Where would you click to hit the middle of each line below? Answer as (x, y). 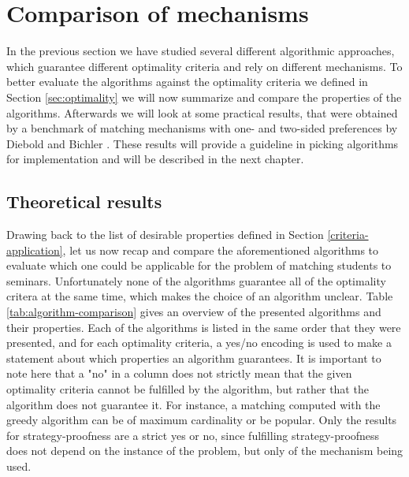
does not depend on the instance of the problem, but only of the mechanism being (205, 451)
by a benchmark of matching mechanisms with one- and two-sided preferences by (202, 128)
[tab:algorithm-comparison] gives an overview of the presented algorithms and (194, 312)
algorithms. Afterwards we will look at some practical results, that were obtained (202, 112)
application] (35, 250)
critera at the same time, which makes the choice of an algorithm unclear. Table (200, 296)
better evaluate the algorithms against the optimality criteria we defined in (187, 82)
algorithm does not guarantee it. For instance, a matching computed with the (193, 404)
